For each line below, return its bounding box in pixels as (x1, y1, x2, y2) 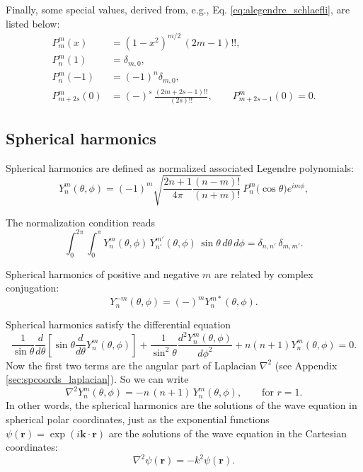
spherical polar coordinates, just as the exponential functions (6, 412, 270, 427)
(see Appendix (275, 357, 338, 372)
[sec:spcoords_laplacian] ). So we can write (6, 372, 189, 386)
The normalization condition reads (6, 214, 155, 229)
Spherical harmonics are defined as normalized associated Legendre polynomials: (6, 160, 354, 175)
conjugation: (6, 280, 59, 295)
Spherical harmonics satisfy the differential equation (6, 317, 231, 332)
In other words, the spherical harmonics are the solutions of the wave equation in (6, 398, 357, 413)
